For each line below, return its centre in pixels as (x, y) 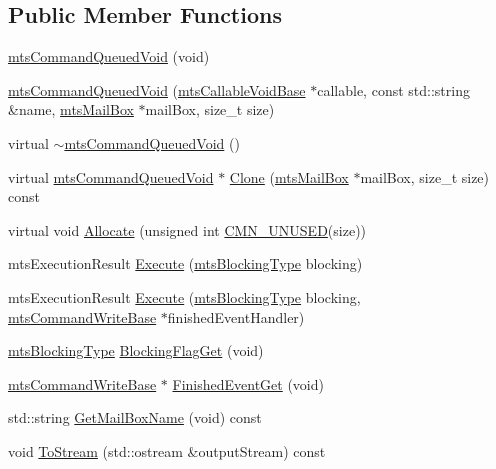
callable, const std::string (393, 89)
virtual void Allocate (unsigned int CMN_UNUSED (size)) (187, 229)
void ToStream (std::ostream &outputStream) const (167, 450)
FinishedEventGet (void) (248, 383)
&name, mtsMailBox (71, 109)
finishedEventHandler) (236, 316)
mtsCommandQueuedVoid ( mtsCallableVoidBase (157, 89)
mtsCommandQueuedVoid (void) (109, 56)
